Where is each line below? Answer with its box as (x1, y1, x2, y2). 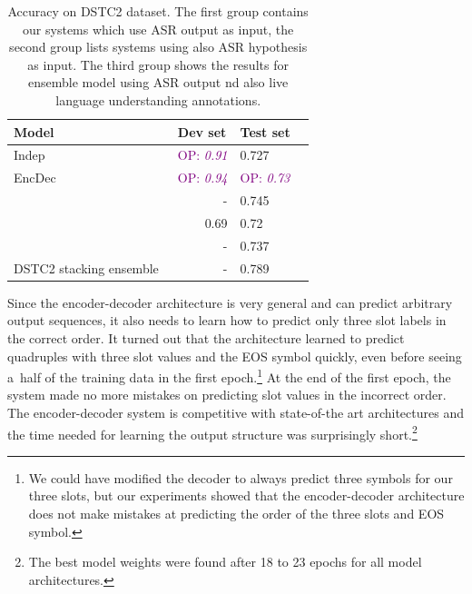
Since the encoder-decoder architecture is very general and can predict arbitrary (7, 292, 453, 312)
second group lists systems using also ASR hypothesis (9, 37, 308, 56)
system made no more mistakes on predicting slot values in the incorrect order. (7, 385, 447, 404)
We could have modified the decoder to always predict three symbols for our (28, 468, 453, 487)
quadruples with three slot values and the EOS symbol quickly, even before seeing (7, 346, 462, 365)
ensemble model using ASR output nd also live (28, 73, 289, 92)
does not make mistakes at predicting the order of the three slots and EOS (28, 503, 445, 522)
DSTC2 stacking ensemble (14, 258, 159, 277)
